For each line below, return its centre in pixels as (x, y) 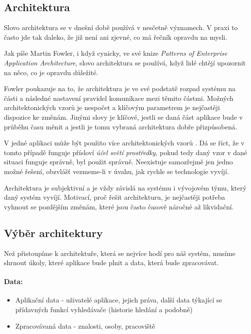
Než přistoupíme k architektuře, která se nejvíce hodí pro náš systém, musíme (120, 253)
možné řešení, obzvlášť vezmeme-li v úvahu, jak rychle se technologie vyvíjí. (117, 171)
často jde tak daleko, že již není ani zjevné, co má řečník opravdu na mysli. (116, 37)
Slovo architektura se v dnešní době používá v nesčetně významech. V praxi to (121, 27)
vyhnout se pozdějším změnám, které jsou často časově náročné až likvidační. (119, 206)
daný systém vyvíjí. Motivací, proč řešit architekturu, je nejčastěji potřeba (115, 197)
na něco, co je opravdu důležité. (51, 72)
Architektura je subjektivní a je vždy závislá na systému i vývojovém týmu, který (125, 187)
